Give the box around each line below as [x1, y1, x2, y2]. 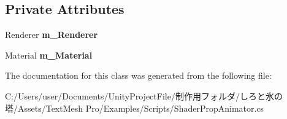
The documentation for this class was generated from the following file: [5, 69, 272, 82]
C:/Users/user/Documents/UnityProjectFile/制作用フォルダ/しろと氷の [5, 89, 283, 102]
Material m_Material [5, 48, 93, 61]
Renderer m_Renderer [5, 28, 98, 41]
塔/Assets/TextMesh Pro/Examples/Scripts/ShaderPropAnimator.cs [5, 101, 264, 114]
